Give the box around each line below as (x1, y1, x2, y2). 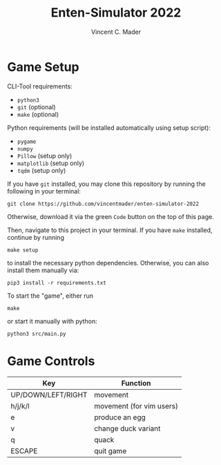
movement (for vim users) (94, 401, 178, 410)
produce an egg (94, 412, 146, 422)
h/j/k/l (10, 401, 30, 410)
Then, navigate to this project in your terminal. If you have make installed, (7, 226, 213, 234)
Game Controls (7, 353, 95, 369)
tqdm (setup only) (17, 166, 66, 174)
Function (121, 378, 151, 388)
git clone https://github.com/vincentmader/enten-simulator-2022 (7, 200, 199, 207)
